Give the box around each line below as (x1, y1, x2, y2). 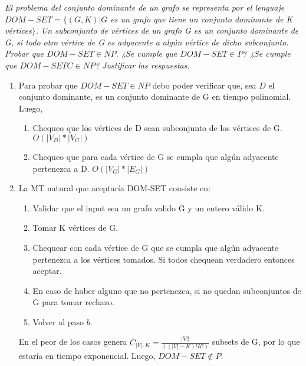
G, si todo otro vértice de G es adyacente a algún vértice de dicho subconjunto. (5, 35, 289, 48)
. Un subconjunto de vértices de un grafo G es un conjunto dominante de (35, 24, 299, 37)
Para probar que (18, 79, 78, 91)
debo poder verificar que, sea (152, 79, 256, 91)
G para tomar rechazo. (32, 296, 114, 308)
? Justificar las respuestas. (94, 58, 190, 71)
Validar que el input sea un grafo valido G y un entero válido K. (32, 201, 265, 214)
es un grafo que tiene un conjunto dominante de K (110, 12, 293, 25)
